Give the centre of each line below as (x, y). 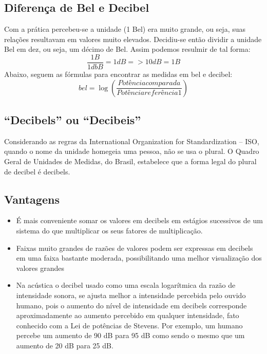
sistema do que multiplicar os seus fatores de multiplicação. (109, 231)
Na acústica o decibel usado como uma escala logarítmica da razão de (126, 285)
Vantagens (32, 199)
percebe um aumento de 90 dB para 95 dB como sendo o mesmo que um (130, 335)
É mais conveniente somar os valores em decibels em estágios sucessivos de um (139, 220)
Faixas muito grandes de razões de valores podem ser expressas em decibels (135, 248)
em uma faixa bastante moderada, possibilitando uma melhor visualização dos (139, 258)
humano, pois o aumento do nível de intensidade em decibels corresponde (131, 305)
